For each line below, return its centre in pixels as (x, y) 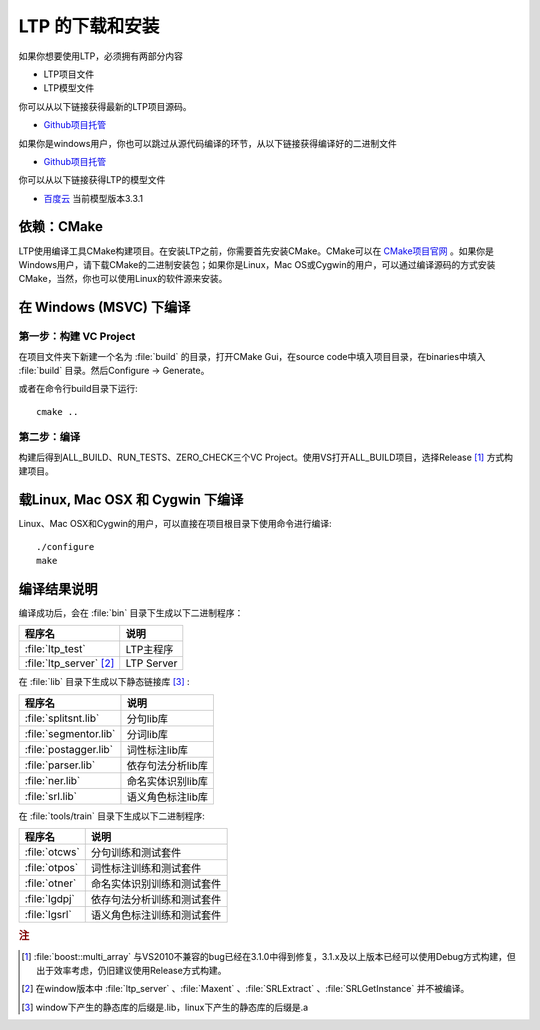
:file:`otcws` (52, 852)
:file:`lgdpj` (49, 898)
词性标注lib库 (157, 750)
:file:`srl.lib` (51, 796)
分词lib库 (147, 734)
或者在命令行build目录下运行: (78, 389)
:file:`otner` (50, 883)
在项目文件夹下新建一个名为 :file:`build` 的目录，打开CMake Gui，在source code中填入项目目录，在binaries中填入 (252, 356)
